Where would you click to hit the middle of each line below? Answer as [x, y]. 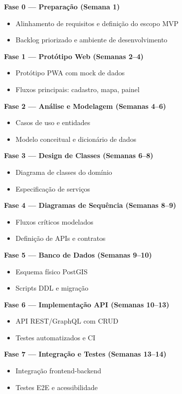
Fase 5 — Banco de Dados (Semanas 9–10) [78, 254]
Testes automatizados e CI [55, 337]
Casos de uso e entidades [53, 122]
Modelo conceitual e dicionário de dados [76, 139]
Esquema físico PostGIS [51, 271]
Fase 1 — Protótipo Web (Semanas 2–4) [74, 56]
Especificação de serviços [53, 188]
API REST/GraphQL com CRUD [67, 321]
